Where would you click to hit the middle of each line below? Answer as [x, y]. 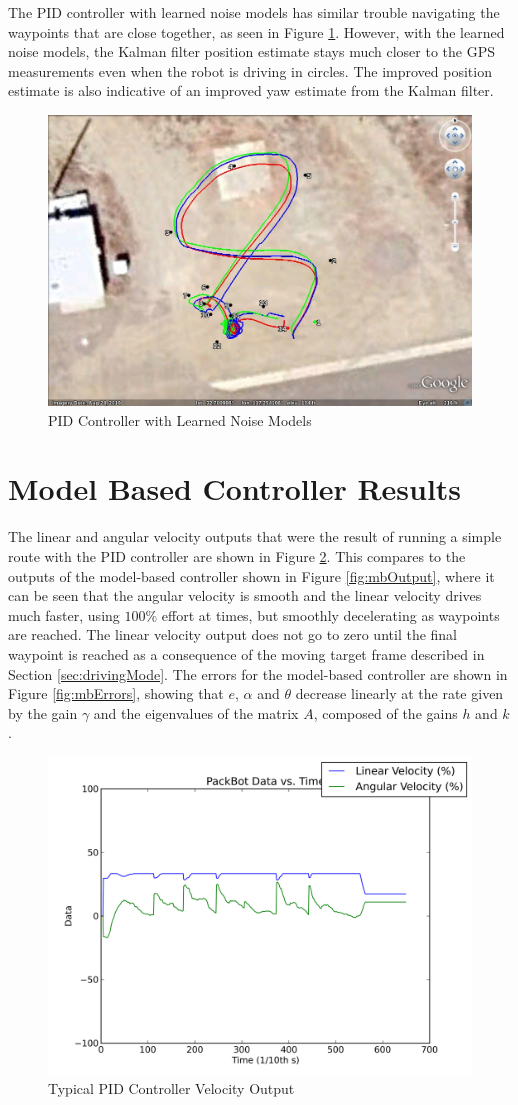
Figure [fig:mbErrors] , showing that [116, 693]
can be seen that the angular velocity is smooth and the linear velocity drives [245, 595]
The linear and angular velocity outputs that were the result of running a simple [255, 536]
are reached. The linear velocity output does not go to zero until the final [233, 634]
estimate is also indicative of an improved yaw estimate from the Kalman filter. [251, 90]
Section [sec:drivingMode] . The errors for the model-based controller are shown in [258, 673]
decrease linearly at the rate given [399, 693]
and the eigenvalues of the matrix [196, 712]
